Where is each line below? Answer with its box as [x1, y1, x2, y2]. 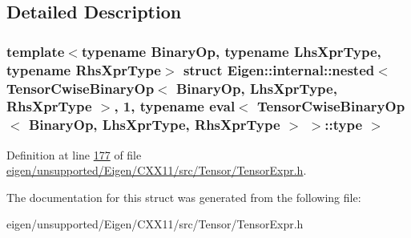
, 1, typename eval [114, 96, 236, 116]
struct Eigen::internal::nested [183, 59, 375, 79]
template [6, 41, 65, 61]
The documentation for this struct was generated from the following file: [6, 188, 361, 205]
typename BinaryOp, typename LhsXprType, [81, 41, 381, 61]
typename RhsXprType [6, 59, 161, 79]
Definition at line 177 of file [6, 146, 142, 163]
